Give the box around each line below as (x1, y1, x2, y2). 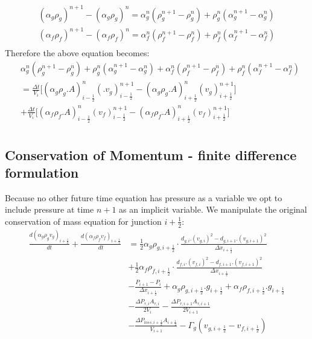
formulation (5, 163, 79, 181)
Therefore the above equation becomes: (5, 47, 150, 59)
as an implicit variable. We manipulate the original (119, 203, 307, 216)
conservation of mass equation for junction (5, 215, 162, 227)
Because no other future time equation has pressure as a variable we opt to (5, 191, 282, 204)
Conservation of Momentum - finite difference (5, 145, 297, 164)
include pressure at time (5, 203, 94, 216)
